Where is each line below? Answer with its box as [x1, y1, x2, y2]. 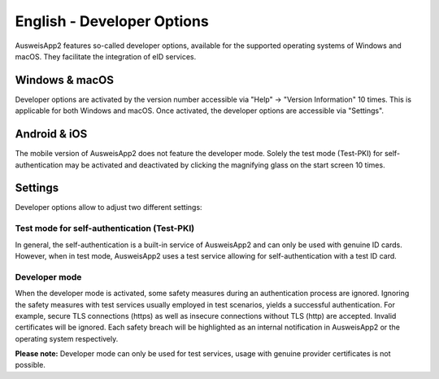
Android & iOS [15, 127, 88, 142]
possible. [15, 360, 46, 370]
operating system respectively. [15, 333, 119, 343]
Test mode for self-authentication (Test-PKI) [15, 223, 195, 234]
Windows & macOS [15, 73, 114, 87]
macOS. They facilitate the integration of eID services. [15, 51, 197, 61]
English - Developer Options [15, 12, 209, 30]
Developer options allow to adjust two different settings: [15, 203, 202, 212]
